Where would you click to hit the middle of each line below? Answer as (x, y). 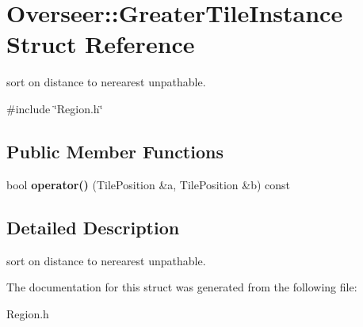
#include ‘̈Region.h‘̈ (55, 108)
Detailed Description (93, 227)
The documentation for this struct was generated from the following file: (182, 287)
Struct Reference (101, 44)
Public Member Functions (115, 151)
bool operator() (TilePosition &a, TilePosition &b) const (149, 184)
